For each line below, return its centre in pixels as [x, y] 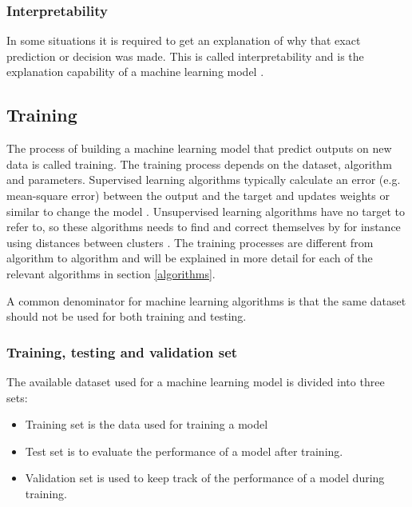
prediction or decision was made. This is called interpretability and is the [185, 56]
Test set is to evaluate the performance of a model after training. [184, 451]
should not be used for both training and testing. [127, 316]
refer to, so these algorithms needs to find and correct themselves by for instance [204, 227]
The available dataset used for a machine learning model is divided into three [196, 381]
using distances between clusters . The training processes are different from [190, 242]
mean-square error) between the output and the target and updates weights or [198, 195]
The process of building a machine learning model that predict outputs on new [199, 148]
